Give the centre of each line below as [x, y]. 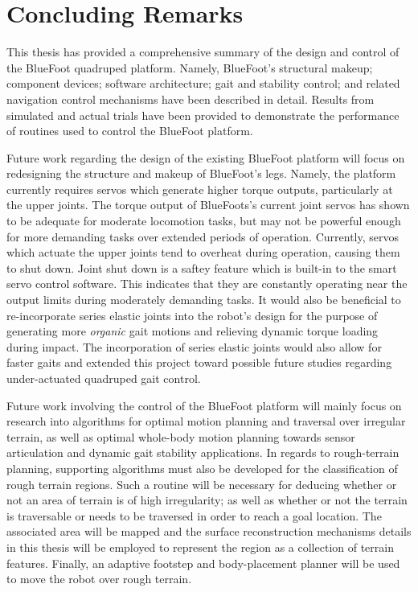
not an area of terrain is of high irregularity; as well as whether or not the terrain [207, 500]
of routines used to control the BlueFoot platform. [130, 131]
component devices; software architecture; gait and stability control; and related [203, 83]
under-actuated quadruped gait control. [104, 378]
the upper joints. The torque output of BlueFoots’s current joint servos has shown [208, 205]
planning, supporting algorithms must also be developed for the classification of [202, 468]
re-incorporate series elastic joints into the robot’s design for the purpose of [192, 315]
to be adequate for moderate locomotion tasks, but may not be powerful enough [204, 221]
